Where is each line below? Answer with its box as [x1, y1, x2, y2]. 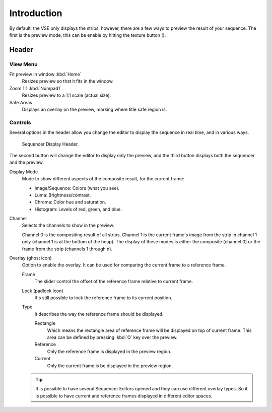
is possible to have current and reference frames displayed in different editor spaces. [35, 393, 213, 399]
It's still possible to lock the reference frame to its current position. [34, 295, 172, 301]
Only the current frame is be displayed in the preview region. [47, 363, 173, 369]
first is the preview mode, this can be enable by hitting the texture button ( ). [9, 32, 166, 38]
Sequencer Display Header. [22, 141, 79, 147]
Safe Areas [9, 99, 32, 105]
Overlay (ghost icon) [9, 255, 52, 261]
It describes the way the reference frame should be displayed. [34, 311, 164, 317]
